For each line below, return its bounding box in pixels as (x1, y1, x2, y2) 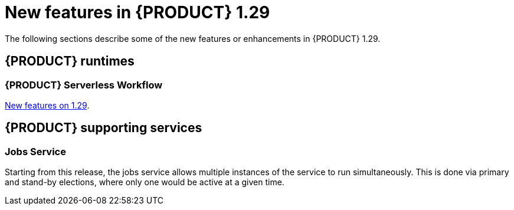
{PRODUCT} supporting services (5, 120, 202, 136)
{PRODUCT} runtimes (5, 54, 135, 69)
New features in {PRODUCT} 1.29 (5, 2, 270, 22)
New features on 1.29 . (5, 100, 90, 110)
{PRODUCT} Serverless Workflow (5, 78, 163, 91)
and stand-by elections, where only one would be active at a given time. (5, 177, 284, 188)
